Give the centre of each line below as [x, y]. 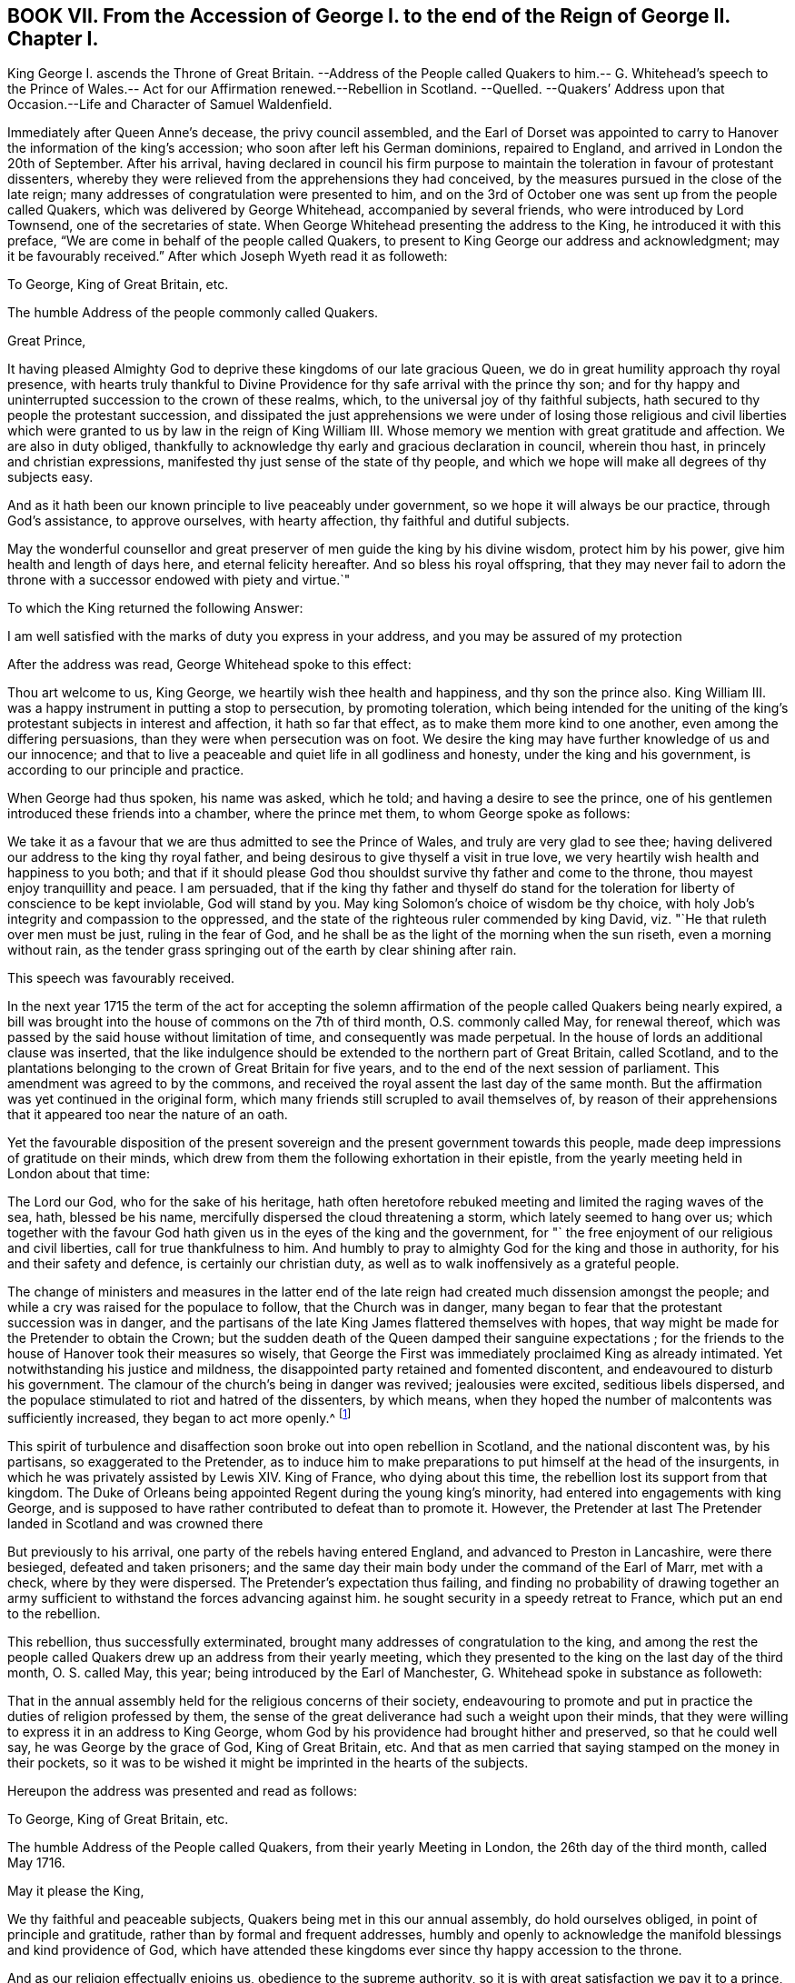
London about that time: [79, 1174]
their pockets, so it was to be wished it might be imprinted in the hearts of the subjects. [268, 1763]
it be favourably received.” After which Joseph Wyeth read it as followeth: [228, 256]
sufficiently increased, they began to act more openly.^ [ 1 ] [179, 1417]
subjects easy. [50, 477]
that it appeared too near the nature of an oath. [148, 1115]
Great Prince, [47, 341]
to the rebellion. [54, 1614]
